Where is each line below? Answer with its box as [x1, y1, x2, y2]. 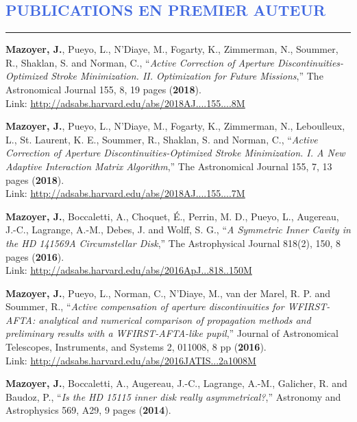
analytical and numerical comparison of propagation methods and [38, 312, 311, 327]
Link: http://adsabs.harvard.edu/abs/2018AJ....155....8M [5, 95, 245, 110]
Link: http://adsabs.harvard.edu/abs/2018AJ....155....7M [5, 186, 245, 200]
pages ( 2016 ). [5, 249, 64, 263]
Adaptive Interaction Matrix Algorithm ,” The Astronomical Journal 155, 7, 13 [5, 159, 332, 173]
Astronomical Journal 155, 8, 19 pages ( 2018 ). [5, 82, 201, 96]
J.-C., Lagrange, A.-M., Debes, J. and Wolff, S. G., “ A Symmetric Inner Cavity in [5, 222, 351, 237]
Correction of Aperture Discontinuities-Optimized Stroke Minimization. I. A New [5, 145, 345, 160]
